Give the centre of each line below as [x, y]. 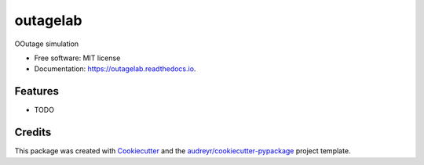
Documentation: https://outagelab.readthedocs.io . [115, 69]
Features [37, 91]
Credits [33, 133]
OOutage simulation [47, 44]
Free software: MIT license [77, 58]
